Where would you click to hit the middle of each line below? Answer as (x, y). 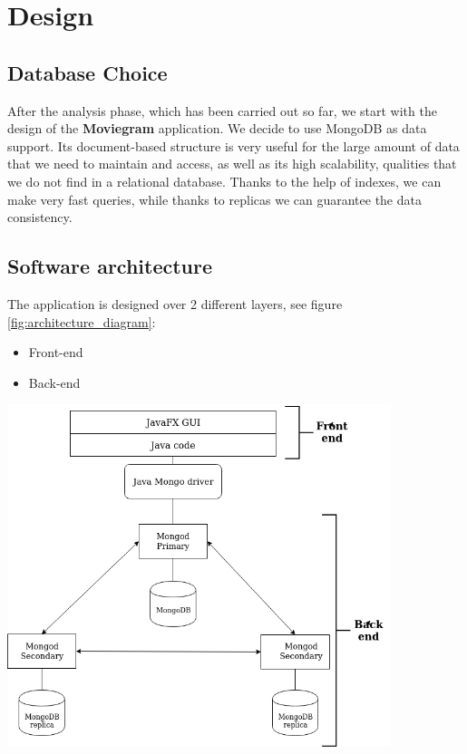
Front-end (56, 352)
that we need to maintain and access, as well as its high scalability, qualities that (232, 164)
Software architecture (110, 266)
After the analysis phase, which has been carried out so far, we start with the (222, 110)
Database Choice (88, 72)
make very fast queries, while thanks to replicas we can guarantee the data (214, 199)
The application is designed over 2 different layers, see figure (175, 303)
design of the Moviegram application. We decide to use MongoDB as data (217, 128)
